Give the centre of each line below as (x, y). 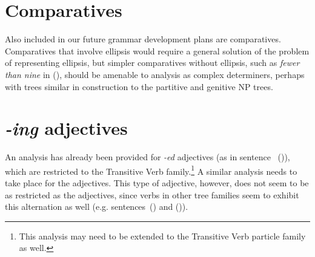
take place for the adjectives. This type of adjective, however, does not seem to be (157, 183)
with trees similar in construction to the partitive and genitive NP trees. (139, 86)
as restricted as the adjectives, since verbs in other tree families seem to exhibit (152, 194)
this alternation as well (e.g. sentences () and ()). (97, 207)
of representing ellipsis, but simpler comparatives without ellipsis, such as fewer (152, 63)
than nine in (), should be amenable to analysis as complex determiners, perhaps (155, 74)
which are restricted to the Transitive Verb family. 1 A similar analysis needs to (151, 170)
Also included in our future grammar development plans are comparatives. (143, 39)
